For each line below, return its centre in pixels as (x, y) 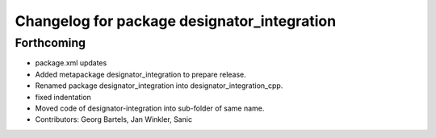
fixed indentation (63, 97)
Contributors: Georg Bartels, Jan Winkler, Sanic (114, 119)
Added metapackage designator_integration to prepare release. (140, 74)
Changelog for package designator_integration (176, 21)
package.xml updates (71, 63)
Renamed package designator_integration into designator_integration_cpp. (159, 86)
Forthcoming (50, 43)
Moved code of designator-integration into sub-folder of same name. (150, 108)
